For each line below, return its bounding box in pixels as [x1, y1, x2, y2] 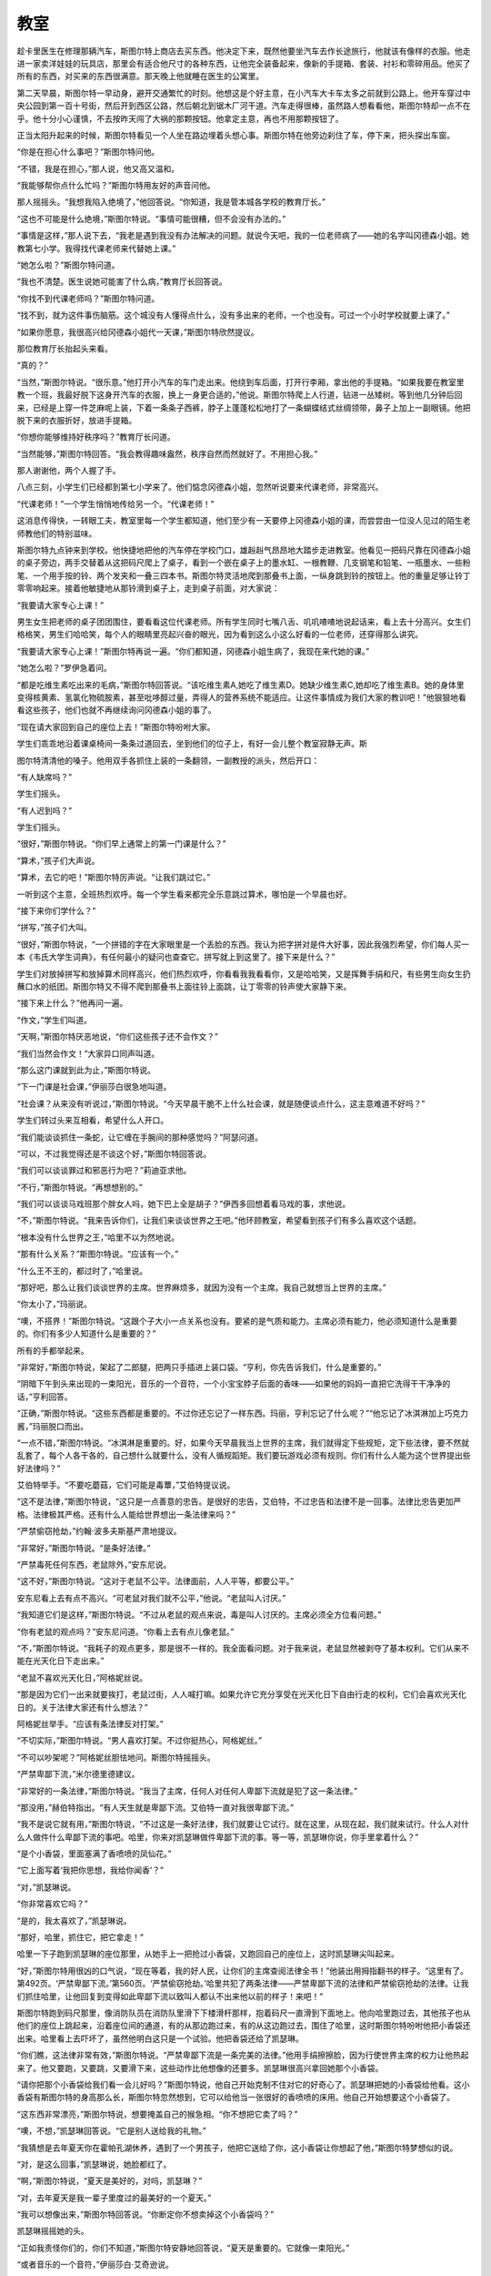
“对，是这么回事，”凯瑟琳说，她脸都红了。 [16, 2159, 172, 2169]
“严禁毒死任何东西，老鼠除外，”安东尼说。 [16, 1560, 172, 1570]
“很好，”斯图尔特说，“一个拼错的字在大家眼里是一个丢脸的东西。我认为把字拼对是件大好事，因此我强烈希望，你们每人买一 [16, 939, 470, 950]
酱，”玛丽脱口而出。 [16, 1420, 89, 1431]
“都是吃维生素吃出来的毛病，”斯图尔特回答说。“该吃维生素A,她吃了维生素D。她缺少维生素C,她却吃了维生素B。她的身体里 [16, 679, 465, 690]
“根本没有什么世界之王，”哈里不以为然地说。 [16, 1232, 180, 1243]
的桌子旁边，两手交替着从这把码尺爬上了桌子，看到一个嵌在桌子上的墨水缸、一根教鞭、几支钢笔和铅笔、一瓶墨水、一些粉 [16, 557, 471, 568]
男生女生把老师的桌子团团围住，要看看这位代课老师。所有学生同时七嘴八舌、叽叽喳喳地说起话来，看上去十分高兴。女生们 [16, 616, 471, 627]
